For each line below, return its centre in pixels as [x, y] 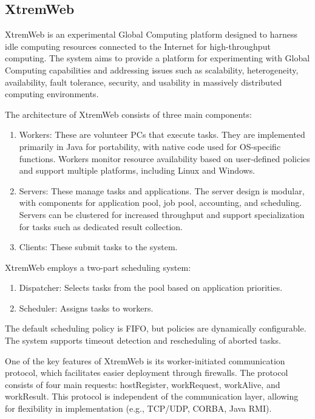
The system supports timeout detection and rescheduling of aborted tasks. [143, 340]
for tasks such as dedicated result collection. [101, 226]
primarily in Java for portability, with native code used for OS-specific [150, 146]
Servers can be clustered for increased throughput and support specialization [162, 214]
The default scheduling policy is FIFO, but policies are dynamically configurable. [156, 328]
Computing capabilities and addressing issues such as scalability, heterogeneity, [152, 70]
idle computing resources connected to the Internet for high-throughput [138, 46]
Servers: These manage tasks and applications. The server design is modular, [162, 190]
